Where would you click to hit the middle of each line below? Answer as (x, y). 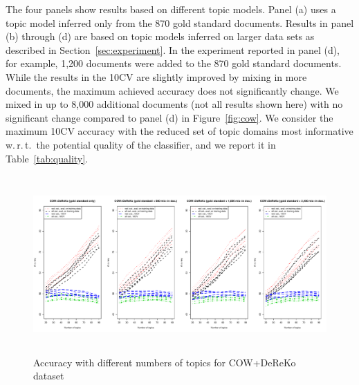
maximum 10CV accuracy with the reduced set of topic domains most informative (179, 131)
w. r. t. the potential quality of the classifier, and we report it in (141, 144)
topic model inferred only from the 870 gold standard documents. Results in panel (180, 22)
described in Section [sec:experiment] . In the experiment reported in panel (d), (173, 49)
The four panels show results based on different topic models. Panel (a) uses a (171, 9)
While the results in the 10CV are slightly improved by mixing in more (156, 76)
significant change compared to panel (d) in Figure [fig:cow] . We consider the (169, 117)
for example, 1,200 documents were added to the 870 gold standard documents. (174, 63)
